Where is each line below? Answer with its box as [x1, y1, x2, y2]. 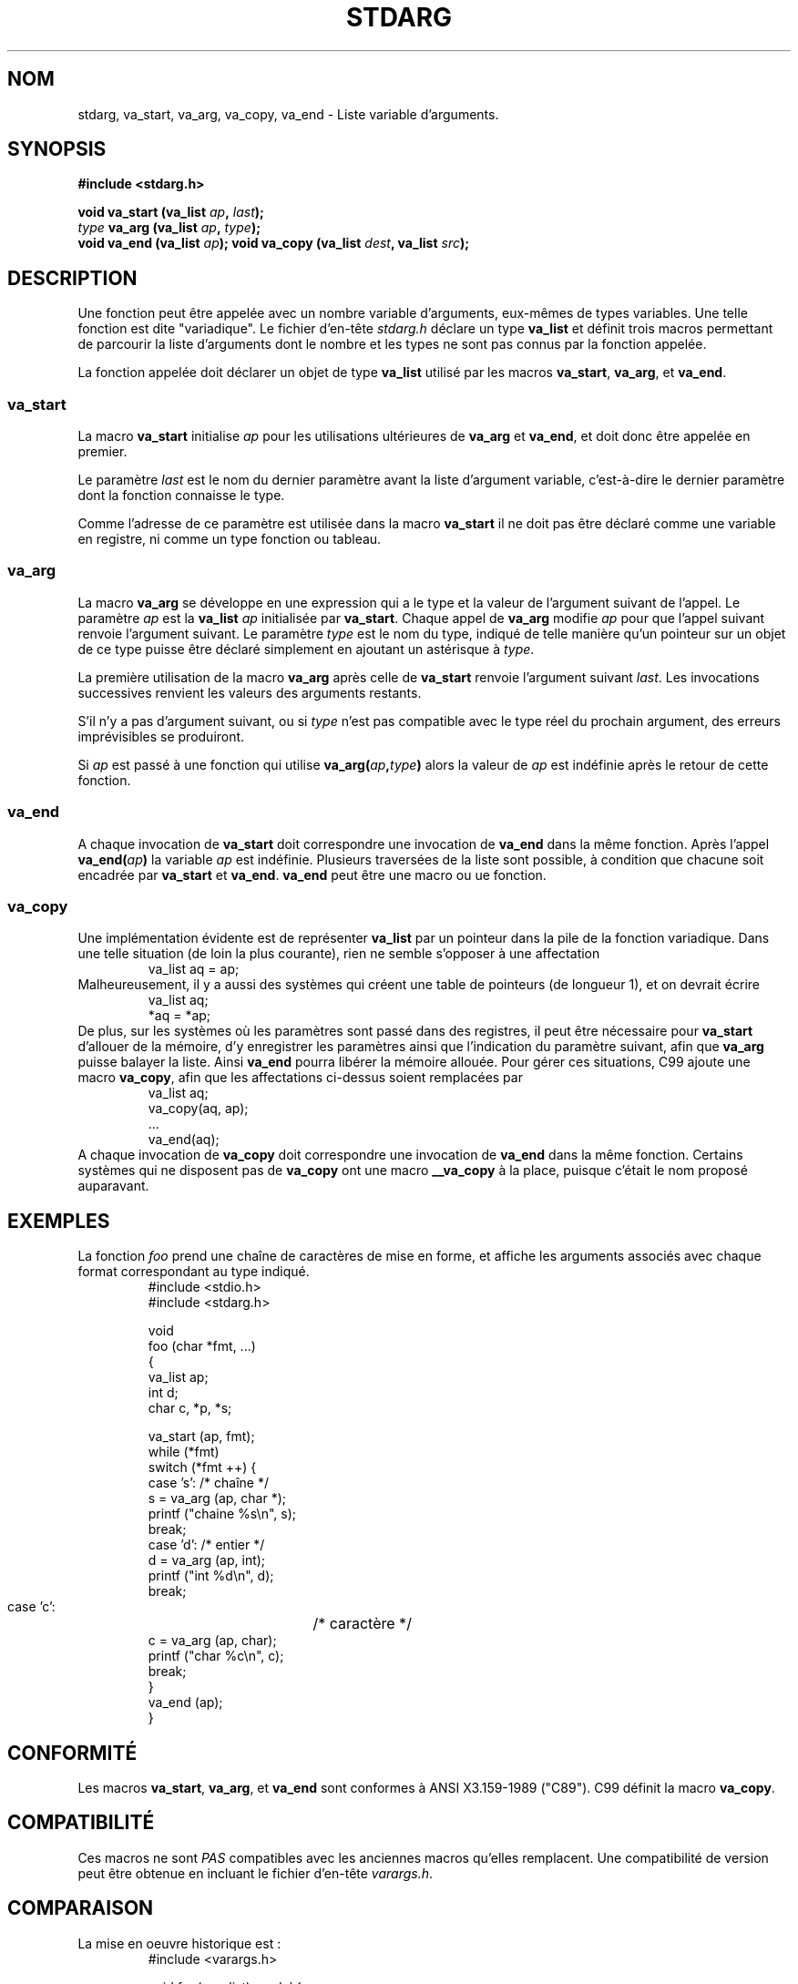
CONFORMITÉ [7, 1741, 138, 1764]
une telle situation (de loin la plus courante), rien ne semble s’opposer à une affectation [77, 946, 600, 962]
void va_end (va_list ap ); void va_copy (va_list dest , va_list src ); [77, 235, 470, 251]
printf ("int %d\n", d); [148, 1568, 274, 1584]
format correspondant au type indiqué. [77, 1263, 310, 1280]
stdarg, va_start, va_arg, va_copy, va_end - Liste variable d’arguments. [77, 106, 499, 122]
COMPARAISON [7, 1897, 154, 1920]
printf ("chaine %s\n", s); [148, 1506, 296, 1522]
